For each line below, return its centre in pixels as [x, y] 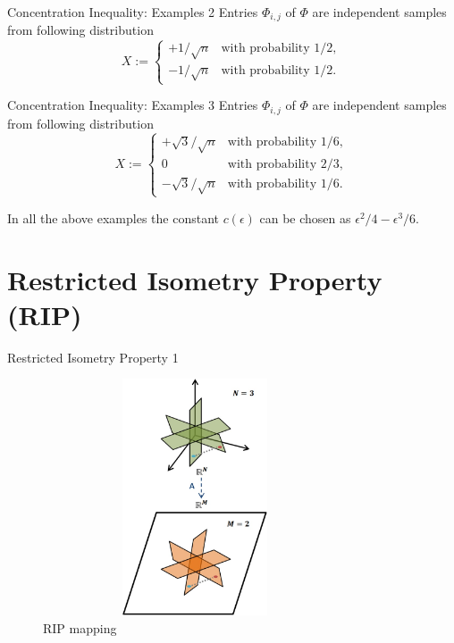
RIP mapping [80, 627]
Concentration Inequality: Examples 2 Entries [133, 12]
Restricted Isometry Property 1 [93, 357]
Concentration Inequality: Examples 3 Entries [133, 105]
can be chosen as [305, 217]
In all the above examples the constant [113, 217]
